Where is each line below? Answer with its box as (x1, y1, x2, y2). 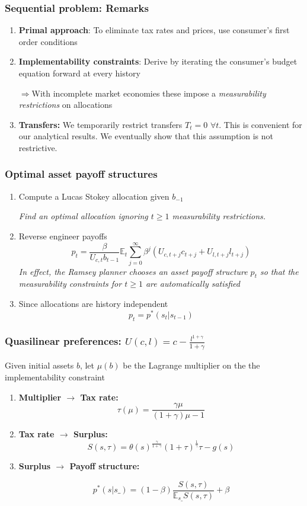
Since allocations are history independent (18, 297, 168, 310)
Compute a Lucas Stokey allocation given (18, 190, 170, 202)
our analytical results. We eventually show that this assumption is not (18, 130, 273, 142)
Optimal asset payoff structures (5, 166, 158, 181)
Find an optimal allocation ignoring (18, 210, 148, 222)
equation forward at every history (18, 67, 140, 79)
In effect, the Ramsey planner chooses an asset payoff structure (18, 265, 248, 277)
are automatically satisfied (145, 277, 241, 290)
